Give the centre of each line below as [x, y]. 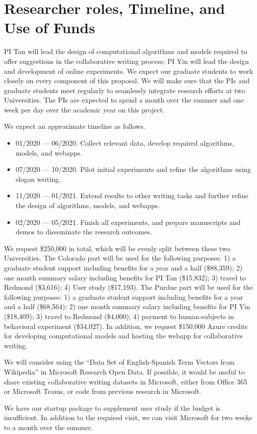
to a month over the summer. [49, 427]
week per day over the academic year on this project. [84, 109]
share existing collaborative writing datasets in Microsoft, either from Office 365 [126, 381]
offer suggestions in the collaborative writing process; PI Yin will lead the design [127, 61]
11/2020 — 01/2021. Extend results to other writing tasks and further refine [132, 195]
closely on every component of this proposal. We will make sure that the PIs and [127, 81]
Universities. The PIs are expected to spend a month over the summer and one [124, 100]
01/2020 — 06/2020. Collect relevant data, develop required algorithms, [125, 143]
